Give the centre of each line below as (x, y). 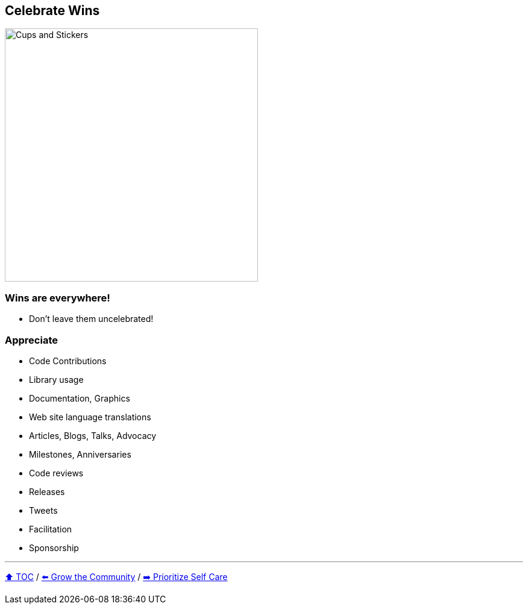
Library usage (56, 379)
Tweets (43, 510)
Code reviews (56, 473)
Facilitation (51, 529)
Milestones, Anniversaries (80, 454)
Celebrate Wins (52, 11)
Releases (47, 491)
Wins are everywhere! (58, 298)
